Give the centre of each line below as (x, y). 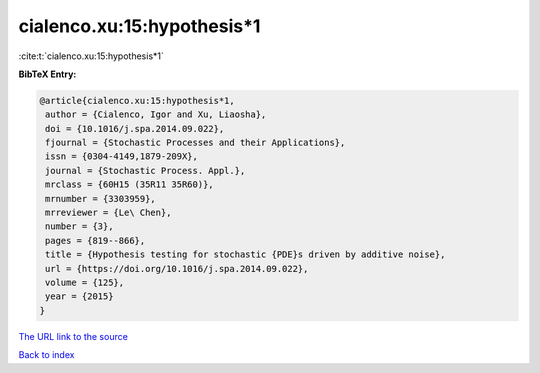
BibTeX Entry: (47, 74)
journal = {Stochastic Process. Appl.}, (145, 170)
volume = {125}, (85, 282)
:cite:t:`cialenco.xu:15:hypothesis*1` (91, 56)
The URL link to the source (73, 336)
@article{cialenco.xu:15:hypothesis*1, (137, 100)
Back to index (46, 355)
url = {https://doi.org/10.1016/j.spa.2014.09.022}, (177, 268)
